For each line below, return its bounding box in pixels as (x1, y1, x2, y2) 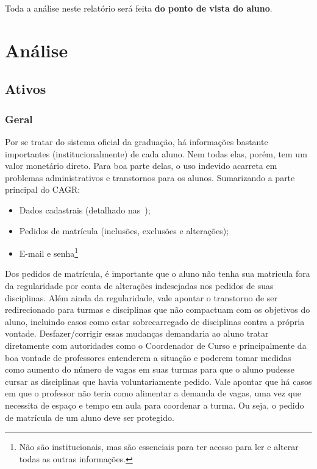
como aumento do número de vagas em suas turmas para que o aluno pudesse (5, 363, 294, 376)
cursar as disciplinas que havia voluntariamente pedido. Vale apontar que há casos (5, 374, 312, 387)
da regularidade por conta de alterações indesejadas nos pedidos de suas (5, 279, 274, 292)
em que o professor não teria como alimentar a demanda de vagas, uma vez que (5, 387, 302, 399)
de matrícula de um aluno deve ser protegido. (5, 410, 174, 423)
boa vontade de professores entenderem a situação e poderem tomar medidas (5, 351, 291, 363)
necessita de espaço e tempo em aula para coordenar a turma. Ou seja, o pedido (5, 398, 304, 411)
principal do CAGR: (5, 183, 80, 196)
